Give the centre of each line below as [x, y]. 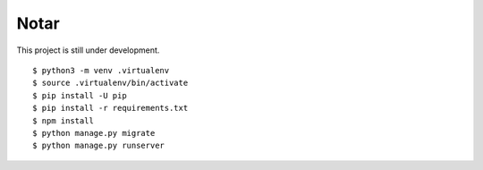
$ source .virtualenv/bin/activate [110, 83]
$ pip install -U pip [80, 95]
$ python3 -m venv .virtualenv [101, 70]
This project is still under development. [88, 50]
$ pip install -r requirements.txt [110, 108]
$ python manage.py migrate [94, 133]
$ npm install [63, 120]
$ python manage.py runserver [99, 146]
